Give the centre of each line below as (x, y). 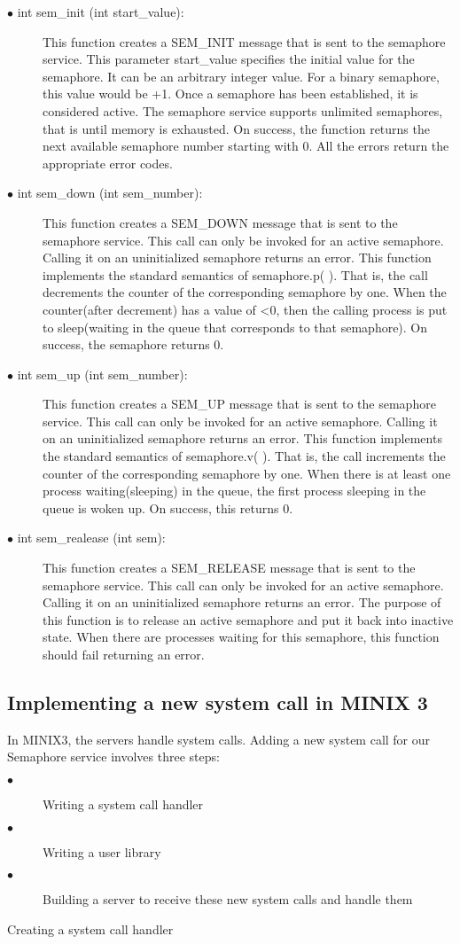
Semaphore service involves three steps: (113, 757)
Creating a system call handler (90, 928)
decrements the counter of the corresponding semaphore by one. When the (245, 292)
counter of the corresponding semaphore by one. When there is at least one (247, 473)
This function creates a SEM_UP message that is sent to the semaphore (239, 404)
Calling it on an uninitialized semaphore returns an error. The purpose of (242, 602)
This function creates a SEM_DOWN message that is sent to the (220, 222)
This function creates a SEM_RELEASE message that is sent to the (229, 568)
